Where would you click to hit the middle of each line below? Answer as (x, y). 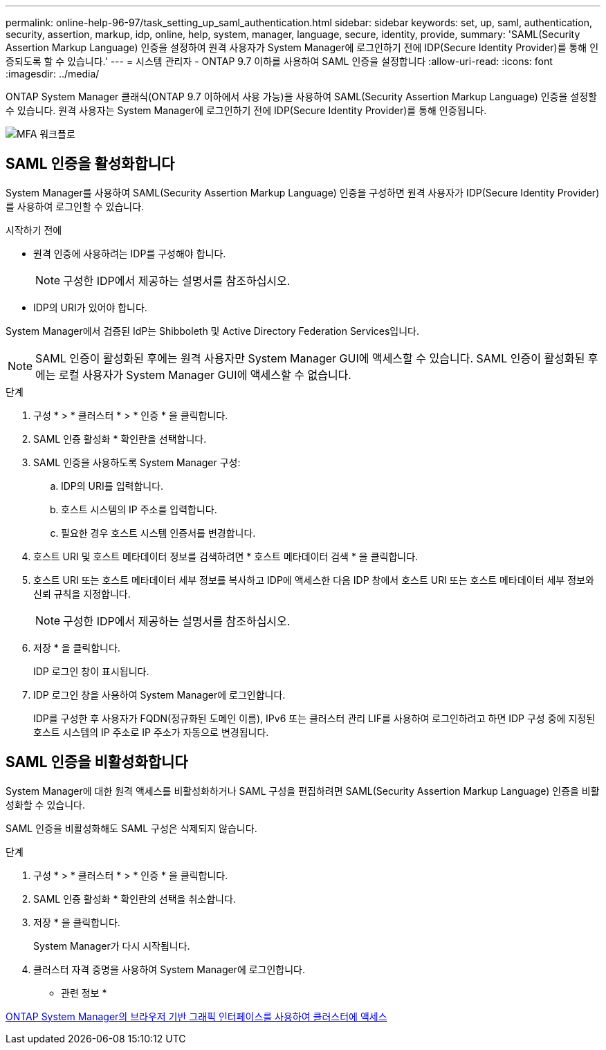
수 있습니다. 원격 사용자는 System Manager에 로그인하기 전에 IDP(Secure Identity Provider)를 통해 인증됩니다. (246, 110)
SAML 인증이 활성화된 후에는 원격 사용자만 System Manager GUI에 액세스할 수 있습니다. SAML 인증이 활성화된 (310, 358)
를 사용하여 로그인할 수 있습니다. (75, 206)
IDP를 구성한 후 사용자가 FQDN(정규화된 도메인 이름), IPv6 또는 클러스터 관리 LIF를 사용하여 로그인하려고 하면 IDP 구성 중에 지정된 (314, 718)
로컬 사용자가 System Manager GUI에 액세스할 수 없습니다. (205, 375)
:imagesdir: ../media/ (53, 74)
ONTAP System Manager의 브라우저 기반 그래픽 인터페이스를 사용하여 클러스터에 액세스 (196, 1016)
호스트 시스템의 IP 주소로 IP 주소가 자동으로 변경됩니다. (151, 732)
